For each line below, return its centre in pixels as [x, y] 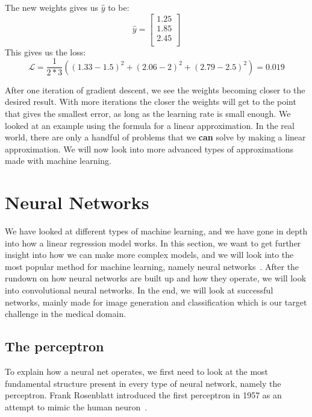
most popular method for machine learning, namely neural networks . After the [152, 266]
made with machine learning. [58, 161]
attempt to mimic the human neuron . [76, 406]
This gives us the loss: [45, 52]
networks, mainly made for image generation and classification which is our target [156, 302]
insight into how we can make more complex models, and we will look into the [149, 255]
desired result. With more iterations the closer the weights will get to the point [151, 102]
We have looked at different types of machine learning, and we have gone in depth [156, 231]
